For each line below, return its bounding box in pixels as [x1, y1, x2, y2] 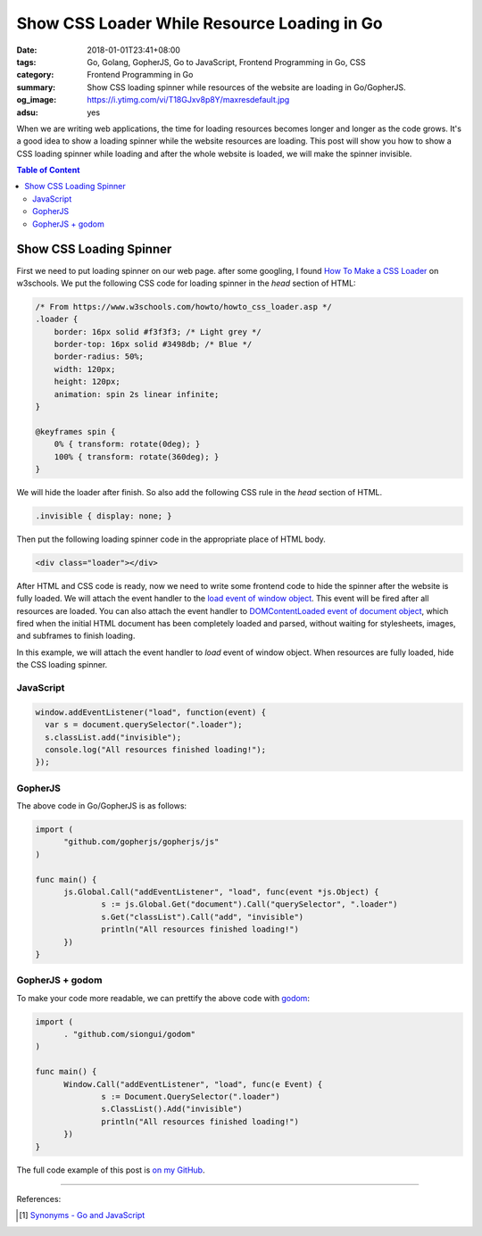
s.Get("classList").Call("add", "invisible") [101, 911, 304, 922]
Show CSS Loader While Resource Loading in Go [16, 13, 383, 33]
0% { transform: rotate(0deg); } [54, 439, 201, 450]
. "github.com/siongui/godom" [63, 1029, 196, 1040]
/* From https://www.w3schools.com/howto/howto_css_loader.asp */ [35, 302, 332, 311]
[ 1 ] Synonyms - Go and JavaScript [19, 1210, 145, 1221]
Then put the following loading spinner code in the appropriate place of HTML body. [16, 534, 326, 544]
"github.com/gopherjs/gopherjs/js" [63, 837, 220, 847]
